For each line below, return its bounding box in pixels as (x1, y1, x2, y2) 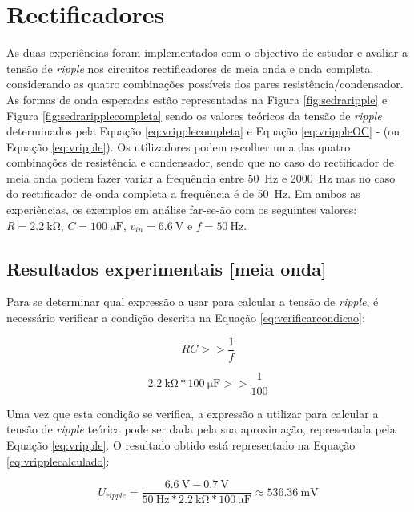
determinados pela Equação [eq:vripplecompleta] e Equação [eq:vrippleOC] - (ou (6, 123, 400, 139)
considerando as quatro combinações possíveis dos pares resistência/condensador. (6, 75, 404, 92)
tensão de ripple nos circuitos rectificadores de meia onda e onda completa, (6, 59, 374, 76)
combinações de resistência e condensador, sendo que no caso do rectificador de (6, 154, 394, 171)
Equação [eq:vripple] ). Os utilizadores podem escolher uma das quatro (6, 138, 351, 155)
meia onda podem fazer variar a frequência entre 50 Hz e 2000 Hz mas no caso (6, 169, 396, 186)
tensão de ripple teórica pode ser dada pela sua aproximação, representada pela (6, 421, 396, 437)
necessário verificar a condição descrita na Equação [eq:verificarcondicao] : (6, 309, 365, 326)
